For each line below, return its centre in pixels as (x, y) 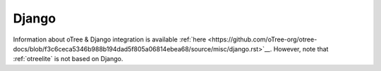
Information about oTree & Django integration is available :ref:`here (110, 39)
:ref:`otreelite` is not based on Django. (68, 59)
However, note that (301, 49)
